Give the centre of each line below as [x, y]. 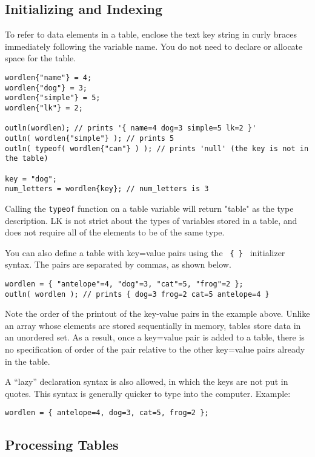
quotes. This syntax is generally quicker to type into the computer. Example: [148, 393]
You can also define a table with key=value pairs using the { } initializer [145, 252]
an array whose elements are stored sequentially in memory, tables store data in [153, 325]
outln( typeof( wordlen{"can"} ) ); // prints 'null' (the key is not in [157, 148]
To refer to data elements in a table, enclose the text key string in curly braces [151, 34]
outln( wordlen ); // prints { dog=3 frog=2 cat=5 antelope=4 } [137, 294]
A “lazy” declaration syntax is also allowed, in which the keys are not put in [147, 381]
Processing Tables [62, 445]
